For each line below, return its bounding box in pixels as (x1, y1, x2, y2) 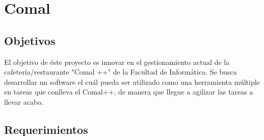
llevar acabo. (4, 96, 44, 107)
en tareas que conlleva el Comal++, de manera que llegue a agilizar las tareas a (4, 86, 253, 97)
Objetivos (4, 32, 56, 48)
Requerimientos (4, 121, 88, 137)
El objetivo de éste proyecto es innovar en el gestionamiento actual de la (4, 56, 230, 67)
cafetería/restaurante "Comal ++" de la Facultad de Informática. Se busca (4, 66, 237, 77)
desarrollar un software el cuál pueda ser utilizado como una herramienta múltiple (4, 76, 260, 87)
